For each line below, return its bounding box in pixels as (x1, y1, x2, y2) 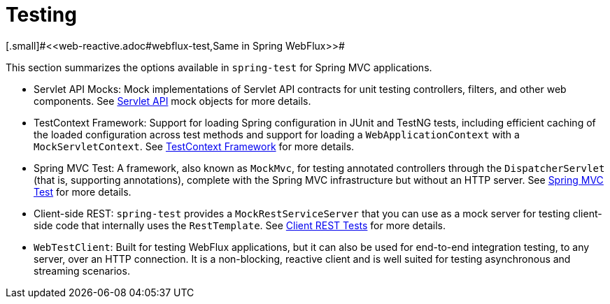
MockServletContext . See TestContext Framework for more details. (34, 140, 355, 152)
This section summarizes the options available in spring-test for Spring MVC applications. (6, 61, 432, 73)
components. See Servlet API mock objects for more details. (34, 94, 311, 107)
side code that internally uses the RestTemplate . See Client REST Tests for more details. (34, 219, 446, 231)
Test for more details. (34, 185, 132, 198)
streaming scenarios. (34, 264, 130, 277)
